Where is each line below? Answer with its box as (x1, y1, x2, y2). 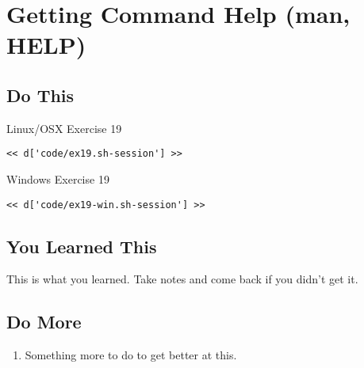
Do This (6, 82, 75, 107)
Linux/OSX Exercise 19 (6, 120, 122, 136)
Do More (6, 309, 82, 334)
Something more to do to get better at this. (25, 347, 237, 363)
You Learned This (6, 233, 157, 258)
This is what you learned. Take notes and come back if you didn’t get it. (6, 271, 358, 287)
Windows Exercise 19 (6, 171, 109, 188)
